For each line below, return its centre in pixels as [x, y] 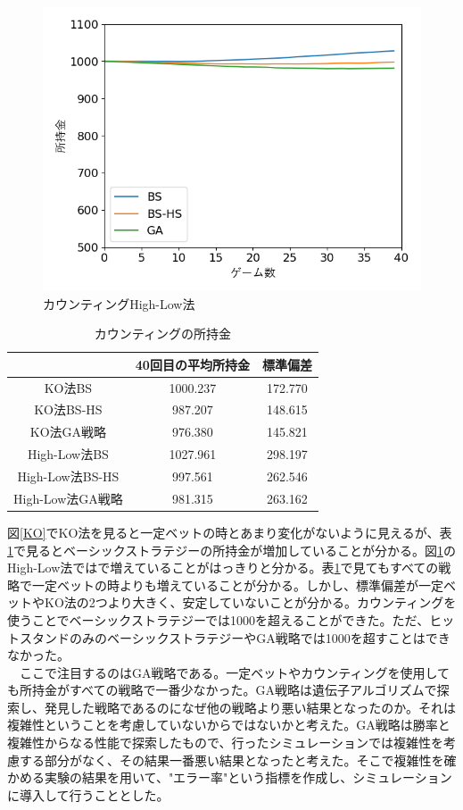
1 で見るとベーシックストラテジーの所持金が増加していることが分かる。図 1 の [231, 550]
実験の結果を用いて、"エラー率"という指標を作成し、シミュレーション [248, 777]
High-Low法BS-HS [68, 476]
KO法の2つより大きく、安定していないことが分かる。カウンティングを [250, 602]
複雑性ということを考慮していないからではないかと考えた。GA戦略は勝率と [229, 725]
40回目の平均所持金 [192, 364]
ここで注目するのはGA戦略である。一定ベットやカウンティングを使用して [235, 672]
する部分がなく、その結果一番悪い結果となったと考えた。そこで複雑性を [231, 760]
